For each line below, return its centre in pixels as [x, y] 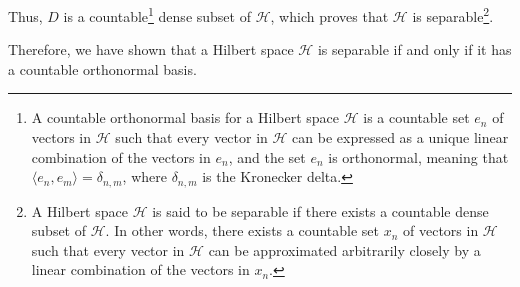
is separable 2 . [453, 14]
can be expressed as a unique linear [400, 137]
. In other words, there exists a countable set [242, 230]
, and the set [267, 156]
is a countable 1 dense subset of [157, 14]
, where [144, 176]
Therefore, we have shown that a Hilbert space [151, 49]
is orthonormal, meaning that [418, 156]
